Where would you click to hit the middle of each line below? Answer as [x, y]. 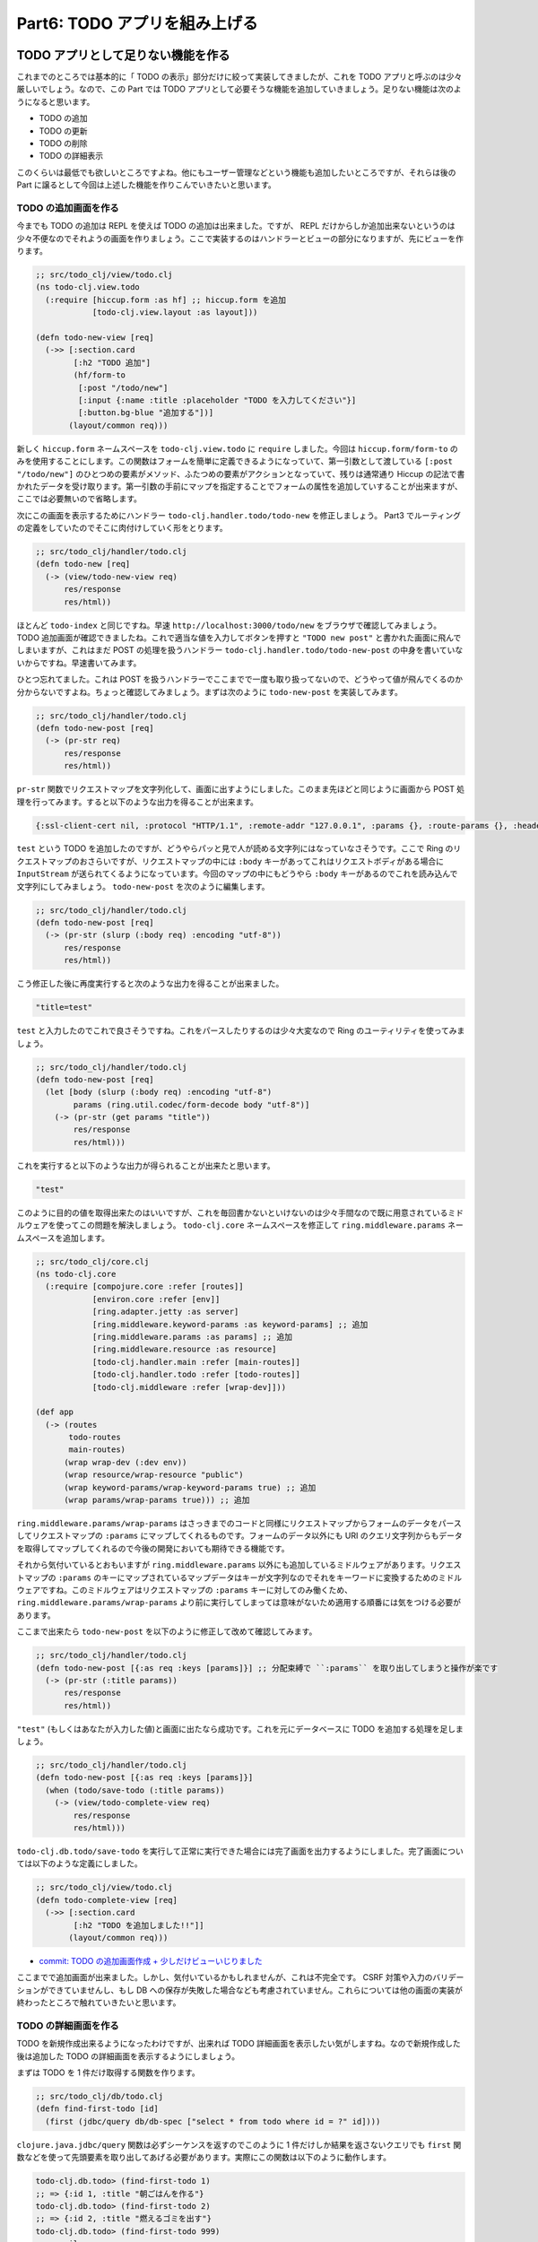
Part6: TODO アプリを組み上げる [138, 23]
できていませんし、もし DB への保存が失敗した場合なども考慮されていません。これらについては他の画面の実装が [256, 1990]
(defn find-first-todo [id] [97, 2109]
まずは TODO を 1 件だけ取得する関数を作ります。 [108, 2073]
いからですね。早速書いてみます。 [79, 663]
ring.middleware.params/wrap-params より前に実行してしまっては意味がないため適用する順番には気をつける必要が [239, 1603]
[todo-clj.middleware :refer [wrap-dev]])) [189, 1387]
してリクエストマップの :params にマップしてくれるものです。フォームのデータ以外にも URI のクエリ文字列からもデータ [239, 1536]
